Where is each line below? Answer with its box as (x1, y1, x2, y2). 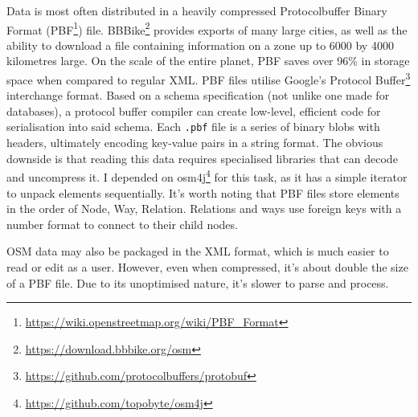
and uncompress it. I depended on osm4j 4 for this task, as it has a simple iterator (6, 166, 408, 185)
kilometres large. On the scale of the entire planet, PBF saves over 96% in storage (6, 52, 410, 69)
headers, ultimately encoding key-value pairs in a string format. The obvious (6, 134, 383, 151)
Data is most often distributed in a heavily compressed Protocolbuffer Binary (6, 2, 387, 18)
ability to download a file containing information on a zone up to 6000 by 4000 (6, 36, 394, 53)
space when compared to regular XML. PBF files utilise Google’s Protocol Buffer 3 (6, 69, 411, 88)
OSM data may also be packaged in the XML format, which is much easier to (6, 243, 389, 260)
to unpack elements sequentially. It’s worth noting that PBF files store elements (6, 184, 400, 201)
